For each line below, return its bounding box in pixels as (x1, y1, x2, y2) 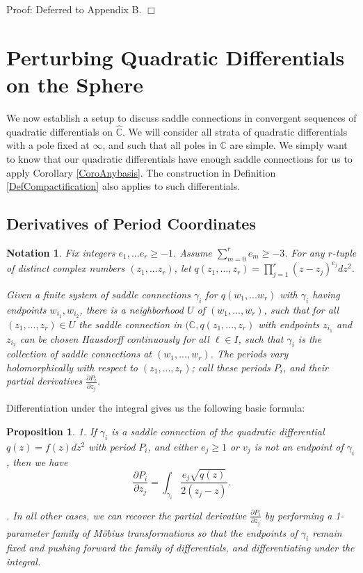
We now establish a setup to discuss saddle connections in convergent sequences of (6, 110, 357, 124)
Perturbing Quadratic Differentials (6, 42, 345, 71)
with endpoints (258, 316, 320, 331)
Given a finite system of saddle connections (6, 286, 191, 301)
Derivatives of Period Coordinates (6, 213, 256, 234)
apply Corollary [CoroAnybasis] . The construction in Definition (6, 165, 276, 179)
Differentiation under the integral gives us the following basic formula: (6, 401, 305, 415)
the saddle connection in (79, 316, 182, 331)
